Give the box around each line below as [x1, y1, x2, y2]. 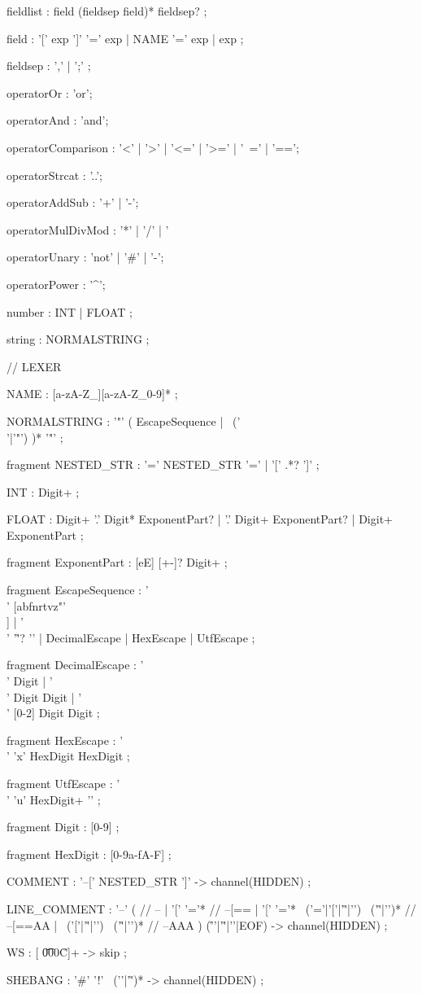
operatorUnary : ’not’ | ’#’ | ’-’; [7, 248, 164, 265]
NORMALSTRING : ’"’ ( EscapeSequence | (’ [7, 412, 241, 429]
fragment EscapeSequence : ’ [7, 581, 149, 598]
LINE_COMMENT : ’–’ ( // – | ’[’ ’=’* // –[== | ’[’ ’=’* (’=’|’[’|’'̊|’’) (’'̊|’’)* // [7, 900, 416, 917]
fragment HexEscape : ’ [7, 731, 124, 748]
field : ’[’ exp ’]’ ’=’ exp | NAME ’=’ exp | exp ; [7, 29, 244, 46]
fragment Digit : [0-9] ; [7, 818, 120, 835]
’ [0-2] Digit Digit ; [7, 704, 100, 721]
